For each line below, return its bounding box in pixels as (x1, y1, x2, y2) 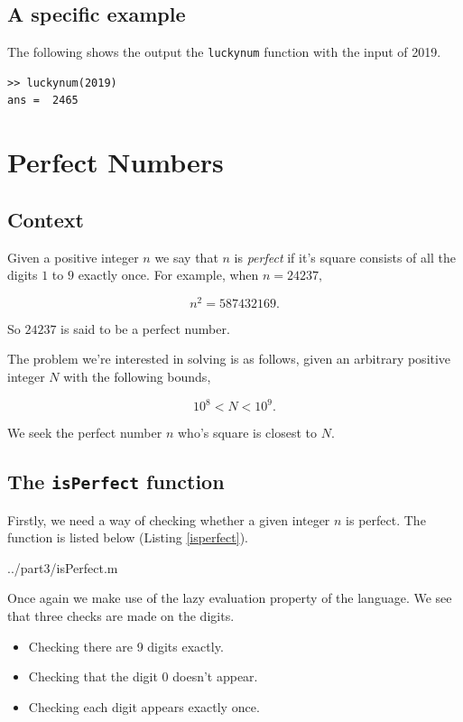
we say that (154, 247, 218, 266)
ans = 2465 (7, 94, 79, 107)
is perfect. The (346, 510, 426, 529)
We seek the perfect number (7, 423, 162, 442)
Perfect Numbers (7, 143, 224, 180)
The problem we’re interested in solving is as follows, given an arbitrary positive (7, 349, 451, 368)
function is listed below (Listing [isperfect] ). (7, 528, 248, 547)
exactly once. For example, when (78, 265, 259, 284)
